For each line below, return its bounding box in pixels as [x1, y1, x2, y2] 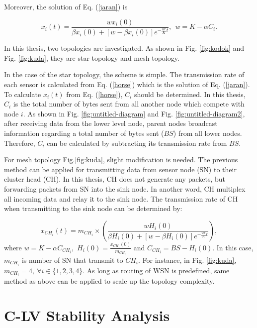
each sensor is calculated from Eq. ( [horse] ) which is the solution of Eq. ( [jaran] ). [4, 79, 250, 90]
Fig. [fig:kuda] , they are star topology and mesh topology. [4, 52, 179, 63]
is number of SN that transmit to [21, 254, 123, 265]
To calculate [4, 89, 41, 99]
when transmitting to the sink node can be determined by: [4, 203, 182, 214]
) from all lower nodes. [173, 127, 242, 138]
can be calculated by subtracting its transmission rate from [47, 137, 227, 148]
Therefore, [4, 137, 35, 148]
